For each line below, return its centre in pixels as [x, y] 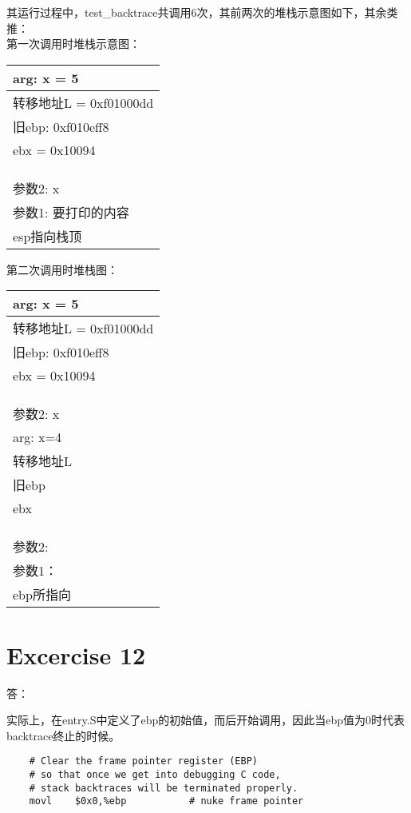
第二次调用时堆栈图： [62, 269]
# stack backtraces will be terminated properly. [164, 788]
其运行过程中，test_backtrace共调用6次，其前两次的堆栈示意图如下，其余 [197, 12]
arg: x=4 [37, 437]
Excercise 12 [76, 654]
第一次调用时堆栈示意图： [73, 44]
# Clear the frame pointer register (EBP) [143, 761]
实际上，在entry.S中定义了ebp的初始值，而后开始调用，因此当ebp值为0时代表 [206, 720]
